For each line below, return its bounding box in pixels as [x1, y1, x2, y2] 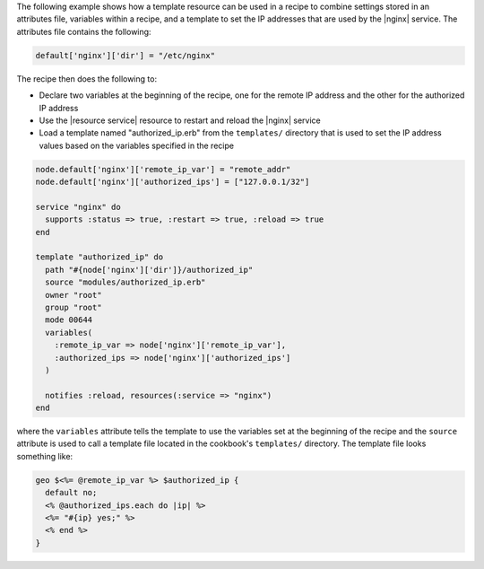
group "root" [45, 302, 102, 312]
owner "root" [45, 290, 102, 300]
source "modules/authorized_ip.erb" [45, 277, 206, 287]
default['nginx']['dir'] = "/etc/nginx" [35, 50, 215, 60]
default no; [45, 487, 98, 498]
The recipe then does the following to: [16, 73, 157, 84]
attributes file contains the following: [16, 26, 151, 37]
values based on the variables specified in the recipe [39, 140, 235, 151]
